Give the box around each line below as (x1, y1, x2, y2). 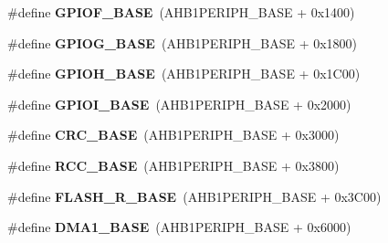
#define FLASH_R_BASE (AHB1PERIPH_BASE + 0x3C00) (7, 186, 382, 206)
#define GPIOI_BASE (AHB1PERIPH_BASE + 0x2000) (7, 94, 351, 113)
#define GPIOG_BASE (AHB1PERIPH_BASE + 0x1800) (7, 33, 358, 52)
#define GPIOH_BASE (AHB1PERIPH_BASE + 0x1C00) (7, 64, 361, 83)
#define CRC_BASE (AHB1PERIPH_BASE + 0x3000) (7, 125, 340, 144)
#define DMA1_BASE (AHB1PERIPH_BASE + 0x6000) (7, 217, 351, 237)
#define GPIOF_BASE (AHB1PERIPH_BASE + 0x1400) (7, 3, 355, 21)
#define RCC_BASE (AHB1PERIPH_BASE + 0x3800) (7, 155, 340, 174)
